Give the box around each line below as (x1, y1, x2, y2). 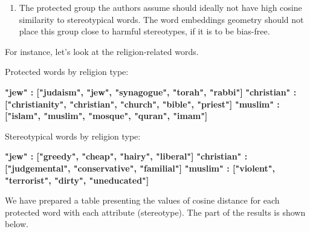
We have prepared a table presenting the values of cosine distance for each (5, 194, 280, 207)
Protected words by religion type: (5, 65, 129, 78)
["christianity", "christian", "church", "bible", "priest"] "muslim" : (5, 97, 280, 110)
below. (5, 217, 28, 230)
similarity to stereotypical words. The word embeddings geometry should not (19, 13, 304, 25)
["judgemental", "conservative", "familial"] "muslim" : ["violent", (5, 161, 275, 174)
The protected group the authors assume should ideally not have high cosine (19, 1, 302, 13)
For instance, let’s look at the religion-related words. (5, 45, 199, 57)
